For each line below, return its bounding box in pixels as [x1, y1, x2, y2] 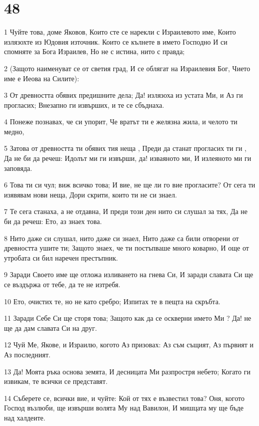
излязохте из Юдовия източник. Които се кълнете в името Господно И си [4, 36, 227, 47]
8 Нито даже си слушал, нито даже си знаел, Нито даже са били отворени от [4, 233, 239, 243]
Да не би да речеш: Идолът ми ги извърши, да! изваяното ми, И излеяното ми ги [4, 153, 251, 163]
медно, [4, 126, 24, 136]
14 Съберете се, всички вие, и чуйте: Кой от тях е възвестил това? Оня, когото [4, 392, 244, 403]
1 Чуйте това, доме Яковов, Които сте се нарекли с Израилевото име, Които [4, 27, 236, 37]
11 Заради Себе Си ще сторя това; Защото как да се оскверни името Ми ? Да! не [4, 313, 251, 323]
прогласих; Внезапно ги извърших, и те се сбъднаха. [4, 99, 164, 110]
